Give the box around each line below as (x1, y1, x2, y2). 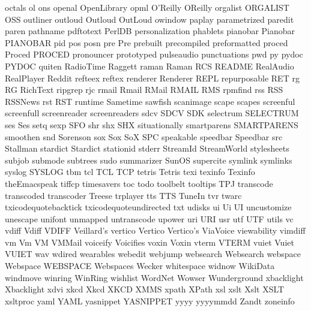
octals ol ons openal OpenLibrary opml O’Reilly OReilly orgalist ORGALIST (5, 1, 289, 13)
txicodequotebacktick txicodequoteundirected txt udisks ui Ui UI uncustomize (5, 201, 292, 213)
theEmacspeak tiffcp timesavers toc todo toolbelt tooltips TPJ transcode (5, 177, 273, 189)
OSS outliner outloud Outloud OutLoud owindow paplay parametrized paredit (5, 13, 294, 25)
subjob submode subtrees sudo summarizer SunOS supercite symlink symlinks (5, 153, 292, 166)
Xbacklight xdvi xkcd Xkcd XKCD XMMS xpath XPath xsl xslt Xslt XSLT (5, 283, 285, 295)
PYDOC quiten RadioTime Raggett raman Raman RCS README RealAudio (5, 59, 294, 72)
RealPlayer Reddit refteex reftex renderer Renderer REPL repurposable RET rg (5, 71, 300, 84)
